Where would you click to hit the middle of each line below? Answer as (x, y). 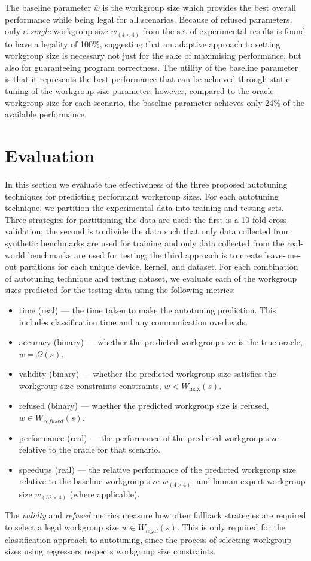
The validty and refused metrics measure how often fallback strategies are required (155, 515)
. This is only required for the (231, 527)
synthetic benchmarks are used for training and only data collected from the (145, 242)
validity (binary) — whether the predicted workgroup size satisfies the (147, 374)
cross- (279, 219)
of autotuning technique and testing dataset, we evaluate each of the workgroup (151, 278)
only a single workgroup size (57, 31)
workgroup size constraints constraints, (90, 385)
